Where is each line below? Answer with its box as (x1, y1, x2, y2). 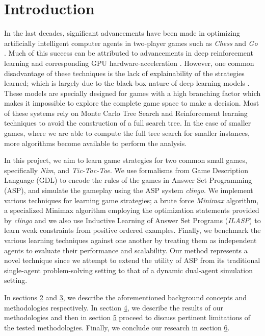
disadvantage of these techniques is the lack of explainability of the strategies (4, 67, 245, 78)
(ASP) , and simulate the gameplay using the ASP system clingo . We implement (4, 185, 253, 196)
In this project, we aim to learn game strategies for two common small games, (4, 155, 247, 165)
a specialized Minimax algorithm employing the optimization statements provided (4, 205, 259, 215)
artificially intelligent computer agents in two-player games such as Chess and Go (4, 37, 258, 48)
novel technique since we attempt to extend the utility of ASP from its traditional (4, 255, 260, 266)
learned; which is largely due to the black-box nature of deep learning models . (4, 78, 250, 88)
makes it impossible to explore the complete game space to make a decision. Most (4, 98, 259, 108)
